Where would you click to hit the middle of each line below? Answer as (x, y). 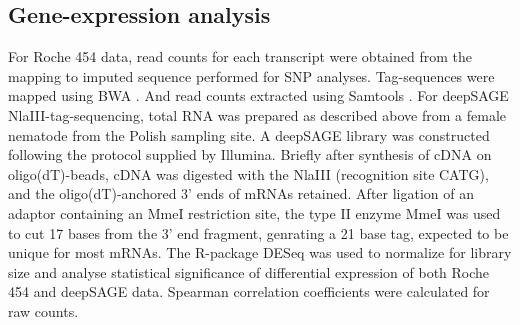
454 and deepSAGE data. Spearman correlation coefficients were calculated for (249, 291)
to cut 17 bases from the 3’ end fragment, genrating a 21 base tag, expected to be (258, 232)
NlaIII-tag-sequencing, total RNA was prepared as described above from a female (257, 114)
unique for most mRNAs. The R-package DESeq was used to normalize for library (260, 252)
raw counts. (43, 310)
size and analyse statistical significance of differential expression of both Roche (249, 271)
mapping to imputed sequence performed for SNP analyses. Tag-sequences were (251, 75)
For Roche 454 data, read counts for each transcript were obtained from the (240, 56)
